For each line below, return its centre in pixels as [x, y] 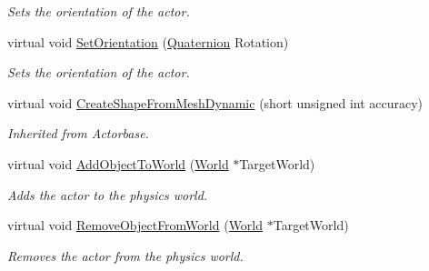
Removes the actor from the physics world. [125, 255]
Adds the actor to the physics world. [108, 194]
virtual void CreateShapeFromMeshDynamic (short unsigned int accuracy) [215, 102]
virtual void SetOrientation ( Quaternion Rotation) [148, 41]
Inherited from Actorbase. [78, 133]
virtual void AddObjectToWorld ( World [118, 163]
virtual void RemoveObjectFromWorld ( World [135, 225]
